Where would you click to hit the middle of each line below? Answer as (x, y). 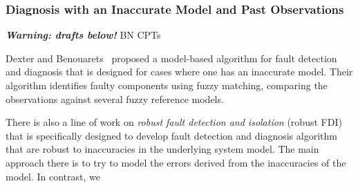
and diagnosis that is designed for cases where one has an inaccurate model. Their (179, 72)
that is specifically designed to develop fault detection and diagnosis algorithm (171, 135)
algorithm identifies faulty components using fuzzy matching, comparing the (167, 85)
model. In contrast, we (53, 176)
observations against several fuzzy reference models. (115, 98)
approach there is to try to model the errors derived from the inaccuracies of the (176, 162)
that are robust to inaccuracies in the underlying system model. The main (162, 149)
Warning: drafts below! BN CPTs (83, 35)
